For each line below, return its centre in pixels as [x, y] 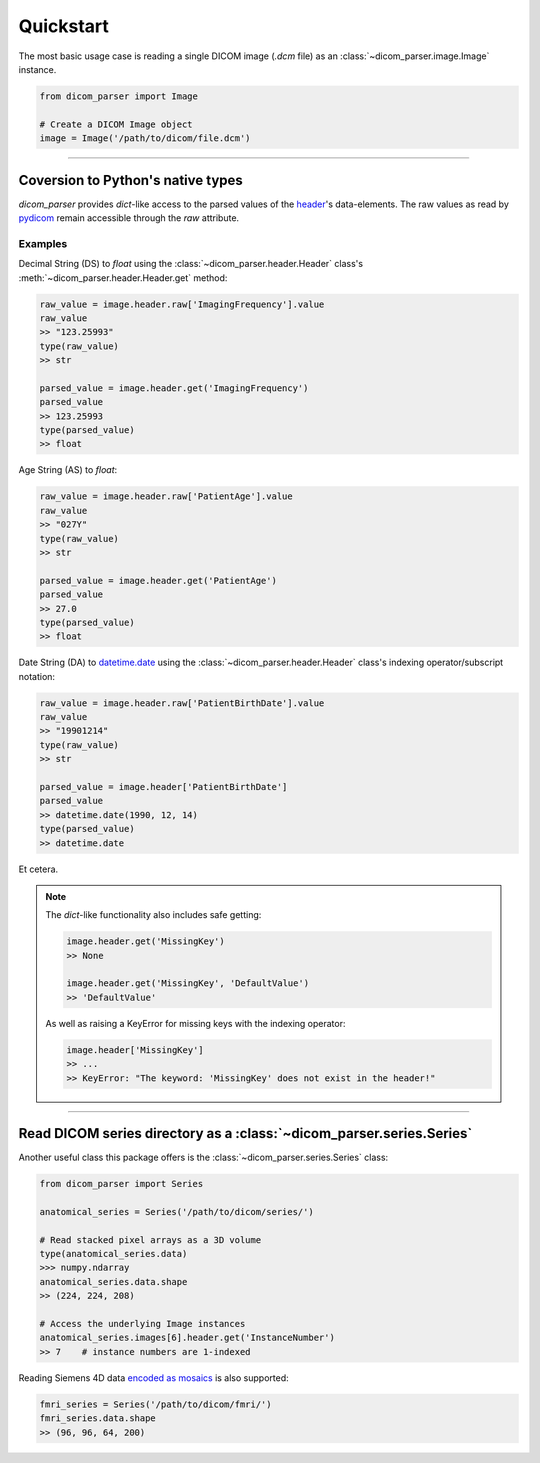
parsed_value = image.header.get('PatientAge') [158, 580]
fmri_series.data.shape [98, 1418]
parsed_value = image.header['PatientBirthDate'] [163, 786]
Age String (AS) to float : [68, 470]
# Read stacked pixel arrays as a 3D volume [150, 1239]
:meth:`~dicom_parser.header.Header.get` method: [123, 277]
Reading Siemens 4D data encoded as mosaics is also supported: [153, 1377]
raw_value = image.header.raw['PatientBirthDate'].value [182, 703]
